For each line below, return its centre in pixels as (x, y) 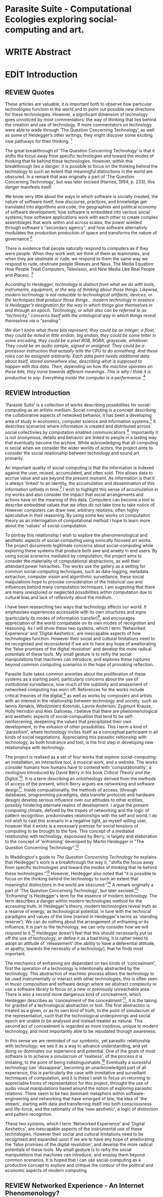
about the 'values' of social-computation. (46, 525)
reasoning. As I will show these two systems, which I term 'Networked (75, 628)
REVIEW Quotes (30, 92)
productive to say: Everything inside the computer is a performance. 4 (75, 377)
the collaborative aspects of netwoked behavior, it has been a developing (78, 415)
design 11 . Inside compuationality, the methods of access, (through (71, 789)
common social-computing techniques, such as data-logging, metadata (77, 571)
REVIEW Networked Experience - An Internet (74, 1186)
